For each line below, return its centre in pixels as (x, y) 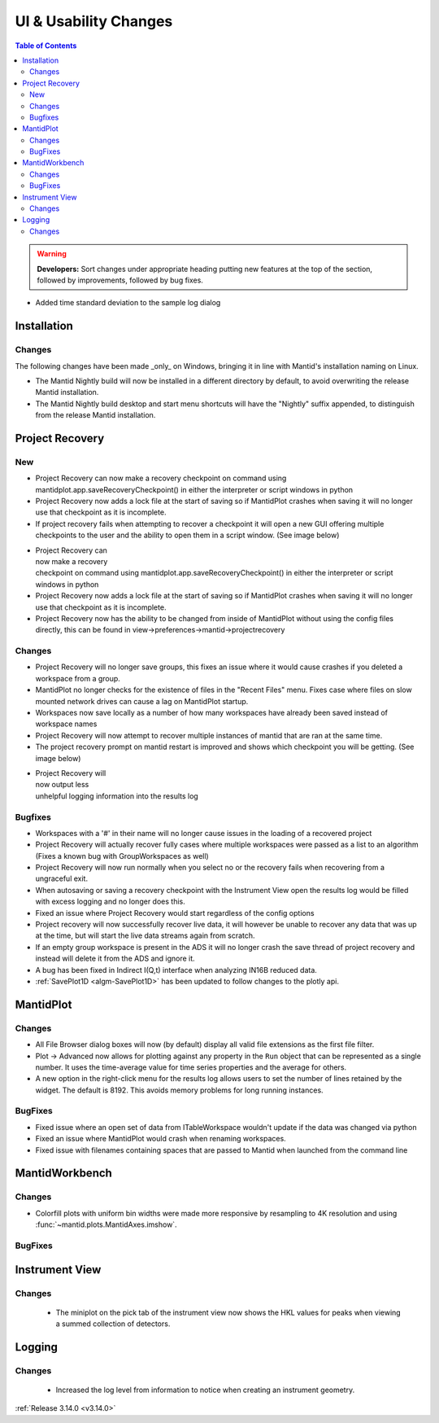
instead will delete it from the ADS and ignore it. (115, 959)
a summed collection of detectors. (113, 1324)
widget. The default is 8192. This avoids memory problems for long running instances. (180, 1090)
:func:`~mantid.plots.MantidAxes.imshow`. (106, 1224)
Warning (52, 254)
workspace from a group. (78, 678)
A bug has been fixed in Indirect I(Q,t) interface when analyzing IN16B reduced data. (176, 970)
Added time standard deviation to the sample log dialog (128, 303)
